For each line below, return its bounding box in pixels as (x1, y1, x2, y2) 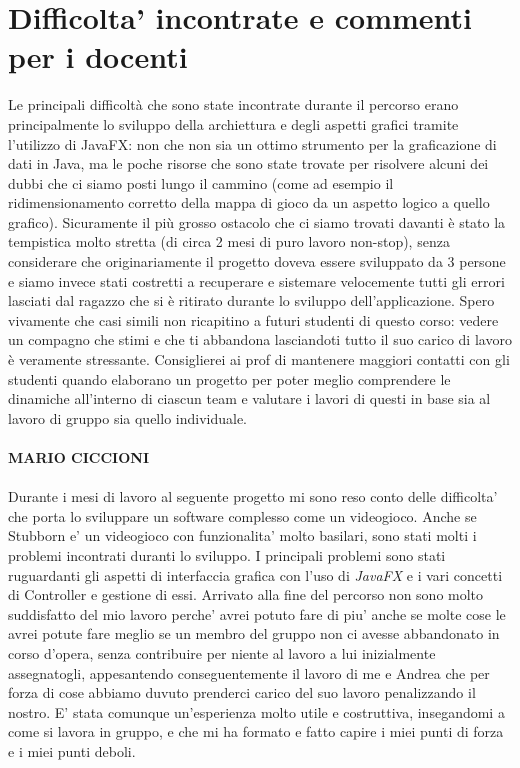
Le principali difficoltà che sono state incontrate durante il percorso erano (8, 94, 459, 115)
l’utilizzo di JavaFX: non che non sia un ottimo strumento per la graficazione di (8, 133, 497, 154)
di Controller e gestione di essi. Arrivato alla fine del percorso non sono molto (8, 584, 484, 605)
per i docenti (8, 36, 188, 77)
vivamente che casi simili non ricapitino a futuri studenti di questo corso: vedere (8, 309, 499, 330)
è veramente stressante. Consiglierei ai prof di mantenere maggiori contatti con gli (8, 349, 510, 370)
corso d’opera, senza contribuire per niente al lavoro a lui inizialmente (8, 642, 436, 663)
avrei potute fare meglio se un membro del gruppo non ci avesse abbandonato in (8, 623, 500, 644)
